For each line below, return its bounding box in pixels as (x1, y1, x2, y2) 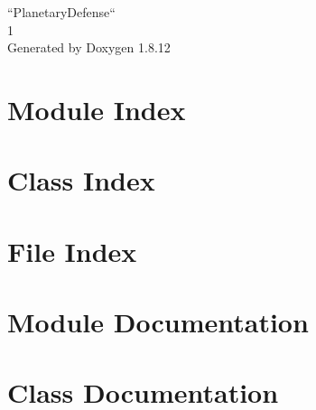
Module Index (7, 90, 186, 127)
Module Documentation (7, 303, 309, 340)
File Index (7, 232, 137, 269)
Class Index (7, 162, 155, 199)
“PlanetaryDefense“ (7, 3, 116, 21)
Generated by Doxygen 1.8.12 (7, 38, 171, 57)
